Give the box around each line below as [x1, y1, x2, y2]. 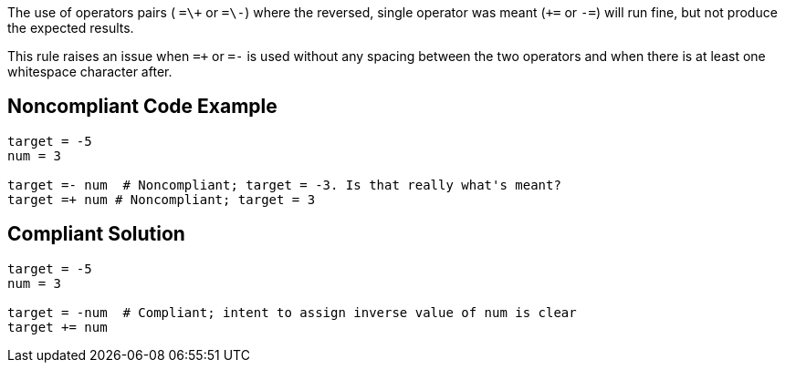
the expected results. [7, 20, 134, 36]
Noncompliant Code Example [7, 95, 277, 118]
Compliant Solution [7, 222, 185, 246]
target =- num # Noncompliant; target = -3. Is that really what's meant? [7, 177, 561, 192]
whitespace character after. [7, 64, 173, 79]
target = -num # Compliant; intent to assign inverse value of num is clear [7, 304, 577, 320]
